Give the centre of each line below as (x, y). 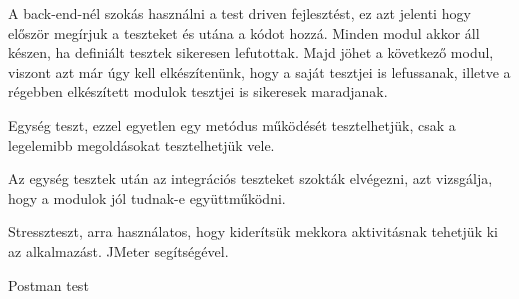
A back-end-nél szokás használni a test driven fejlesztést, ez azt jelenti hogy (239, 13)
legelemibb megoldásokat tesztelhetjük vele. (141, 144)
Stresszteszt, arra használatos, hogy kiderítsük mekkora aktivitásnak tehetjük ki (253, 231)
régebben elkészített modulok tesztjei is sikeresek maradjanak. (198, 91)
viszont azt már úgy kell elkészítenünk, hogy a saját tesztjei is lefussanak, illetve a (259, 71)
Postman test (48, 284)
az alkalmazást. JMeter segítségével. (118, 250)
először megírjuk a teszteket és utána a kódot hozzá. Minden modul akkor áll (244, 32)
